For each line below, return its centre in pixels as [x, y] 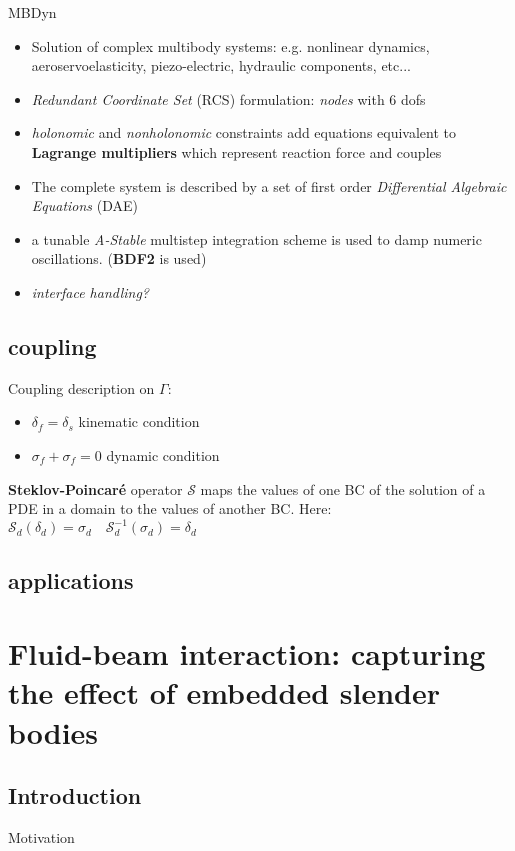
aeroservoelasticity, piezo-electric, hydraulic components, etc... [221, 65]
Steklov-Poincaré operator [95, 488]
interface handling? [90, 291]
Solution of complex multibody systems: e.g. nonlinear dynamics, [230, 45]
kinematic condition [139, 421]
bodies [53, 731]
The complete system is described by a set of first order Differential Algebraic [269, 185]
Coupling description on [81, 387]
